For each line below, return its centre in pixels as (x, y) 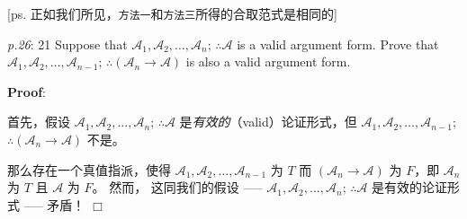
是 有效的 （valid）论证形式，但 (268, 122)
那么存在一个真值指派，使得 (89, 169)
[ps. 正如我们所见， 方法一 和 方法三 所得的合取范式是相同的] (173, 13)
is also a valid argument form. (268, 61)
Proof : (27, 91)
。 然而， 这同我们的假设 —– (177, 187)
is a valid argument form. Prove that (338, 44)
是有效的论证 (410, 187)
